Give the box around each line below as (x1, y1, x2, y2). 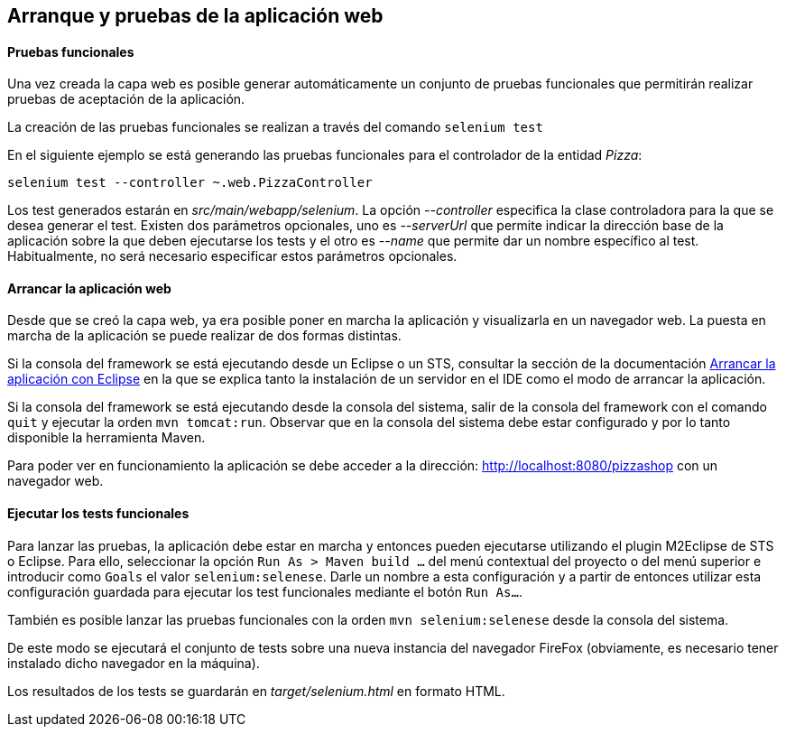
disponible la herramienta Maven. (7, 430, 206, 446)
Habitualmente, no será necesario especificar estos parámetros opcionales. (7, 248, 458, 265)
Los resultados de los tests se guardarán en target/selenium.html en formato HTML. (7, 683, 505, 699)
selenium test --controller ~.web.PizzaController (7, 175, 373, 190)
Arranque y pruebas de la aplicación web (7, 5, 384, 27)
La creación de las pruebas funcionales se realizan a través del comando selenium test (7, 119, 543, 135)
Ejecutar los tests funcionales (7, 506, 190, 522)
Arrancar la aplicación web (7, 280, 171, 296)
